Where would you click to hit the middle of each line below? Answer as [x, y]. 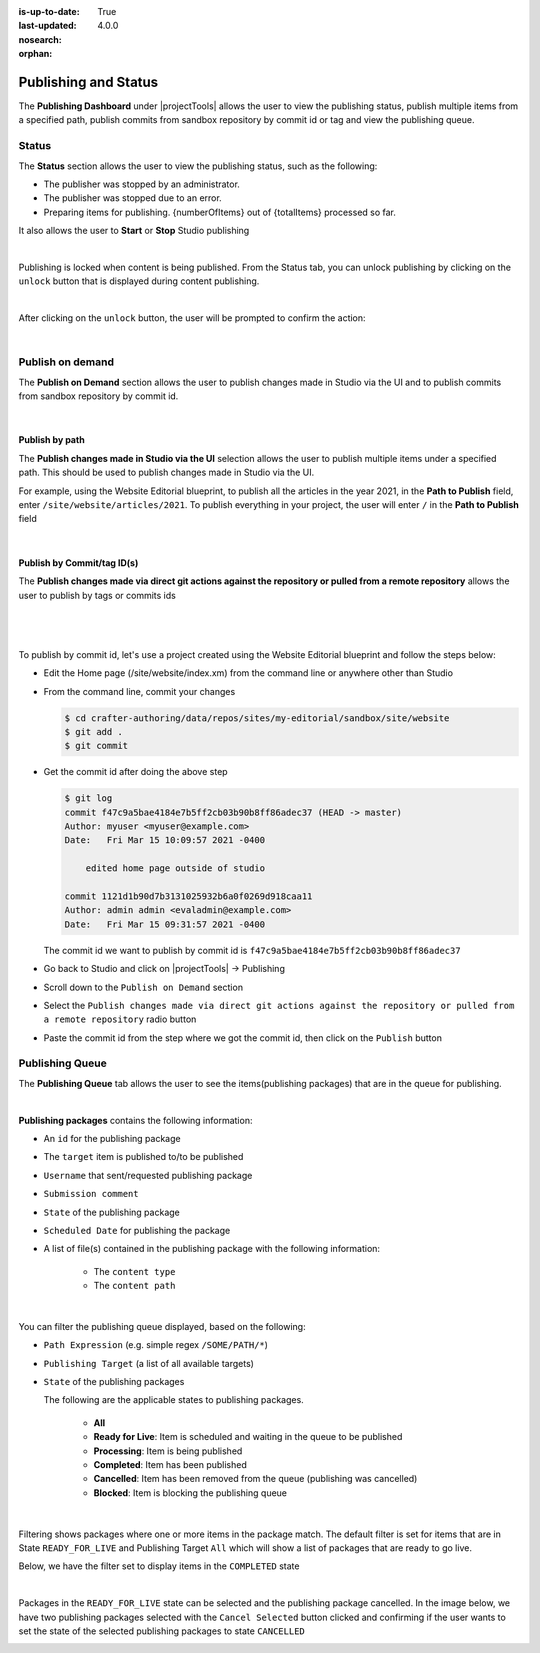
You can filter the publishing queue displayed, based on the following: [162, 1326]
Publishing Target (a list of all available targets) [149, 1363]
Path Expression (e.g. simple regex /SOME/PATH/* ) [156, 1345]
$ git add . [94, 731]
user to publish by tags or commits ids [97, 595]
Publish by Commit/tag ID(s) [78, 562]
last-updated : [47, 26]
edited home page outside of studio [175, 868]
